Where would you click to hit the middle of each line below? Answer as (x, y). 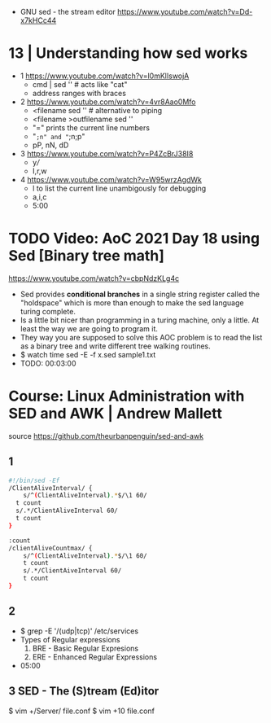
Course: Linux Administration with (127, 396)
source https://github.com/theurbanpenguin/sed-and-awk (106, 436)
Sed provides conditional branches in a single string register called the (140, 294)
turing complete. (48, 311)
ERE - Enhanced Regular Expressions (94, 657)
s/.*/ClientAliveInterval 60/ (67, 511)
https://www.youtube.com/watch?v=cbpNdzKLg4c (94, 278)
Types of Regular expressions (70, 639)
